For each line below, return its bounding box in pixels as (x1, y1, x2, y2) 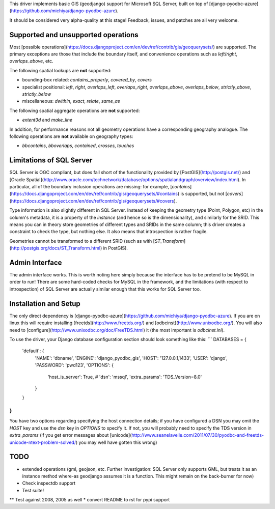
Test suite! (22, 487, 44, 493)
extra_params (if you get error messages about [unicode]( (9, 432, 132, 438)
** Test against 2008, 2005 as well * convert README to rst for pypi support (9, 497, 170, 503)
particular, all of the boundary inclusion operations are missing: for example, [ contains (9, 184, 190, 190)
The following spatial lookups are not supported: (9, 67, 112, 73)
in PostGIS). (103, 245, 128, 251)
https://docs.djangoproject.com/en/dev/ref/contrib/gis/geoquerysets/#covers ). (11, 197, 177, 204)
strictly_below (22, 91, 51, 97)
